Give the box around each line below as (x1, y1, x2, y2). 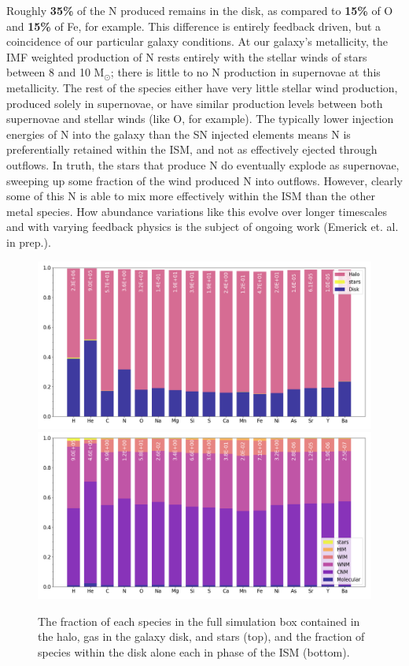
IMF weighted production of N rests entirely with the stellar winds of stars (6, 48, 367, 65)
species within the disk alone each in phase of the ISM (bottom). (38, 643, 350, 660)
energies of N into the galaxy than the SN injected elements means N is (6, 125, 351, 142)
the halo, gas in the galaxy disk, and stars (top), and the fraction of (38, 628, 365, 645)
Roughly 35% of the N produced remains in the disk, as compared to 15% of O (6, 2, 393, 18)
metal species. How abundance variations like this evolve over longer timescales (6, 203, 387, 219)
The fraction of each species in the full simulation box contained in (38, 612, 360, 629)
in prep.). (6, 233, 51, 250)
